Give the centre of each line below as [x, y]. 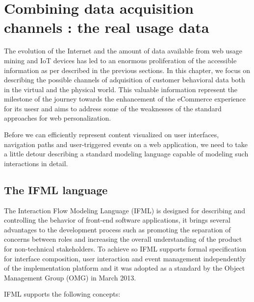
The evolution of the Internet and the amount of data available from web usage [123, 51]
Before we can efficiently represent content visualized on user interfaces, [112, 135]
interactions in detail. [36, 163]
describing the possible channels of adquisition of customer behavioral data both [125, 80]
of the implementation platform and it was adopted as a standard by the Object [125, 268]
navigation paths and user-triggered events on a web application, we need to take [126, 144]
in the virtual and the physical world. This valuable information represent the [121, 89]
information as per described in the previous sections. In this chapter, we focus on [127, 70]
